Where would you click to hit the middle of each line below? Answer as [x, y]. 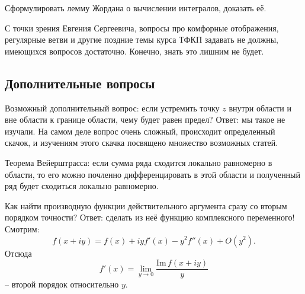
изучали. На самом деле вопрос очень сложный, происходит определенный [140, 131]
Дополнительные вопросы [80, 83]
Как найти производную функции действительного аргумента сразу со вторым [146, 205]
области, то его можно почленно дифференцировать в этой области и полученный [153, 174]
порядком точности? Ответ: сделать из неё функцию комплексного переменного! [150, 217]
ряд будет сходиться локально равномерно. [82, 186]
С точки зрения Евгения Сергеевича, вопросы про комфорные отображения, [142, 28]
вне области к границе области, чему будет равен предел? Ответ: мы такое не [145, 119]
